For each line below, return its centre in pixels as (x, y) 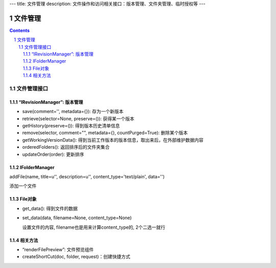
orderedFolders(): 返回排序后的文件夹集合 (66, 147)
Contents (20, 30)
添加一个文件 (23, 186)
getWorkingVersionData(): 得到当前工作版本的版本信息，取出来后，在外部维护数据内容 (113, 140)
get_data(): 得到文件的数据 (50, 208)
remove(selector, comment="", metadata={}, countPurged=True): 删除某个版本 (105, 133)
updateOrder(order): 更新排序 (53, 154)
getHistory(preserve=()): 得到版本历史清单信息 (71, 125)
